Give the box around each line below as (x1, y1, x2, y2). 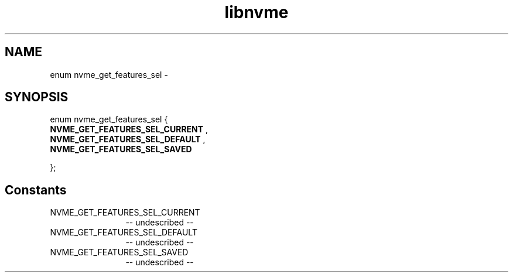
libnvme (224, 2, 289, 22)
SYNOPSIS (5, 90, 69, 105)
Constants (5, 182, 67, 197)
